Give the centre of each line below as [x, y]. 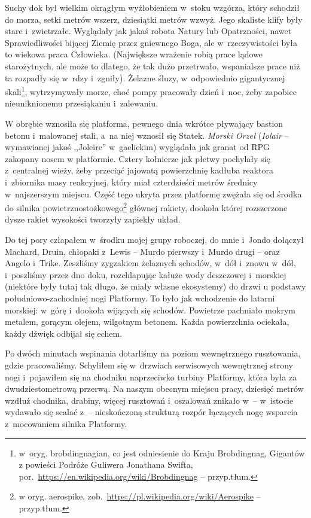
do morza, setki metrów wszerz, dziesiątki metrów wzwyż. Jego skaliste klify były [154, 19]
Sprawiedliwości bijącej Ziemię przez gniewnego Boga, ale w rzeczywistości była [151, 42]
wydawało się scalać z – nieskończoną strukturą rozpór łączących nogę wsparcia [151, 412]
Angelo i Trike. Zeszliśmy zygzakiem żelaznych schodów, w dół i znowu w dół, [150, 263]
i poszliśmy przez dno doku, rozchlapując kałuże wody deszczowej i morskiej [146, 274]
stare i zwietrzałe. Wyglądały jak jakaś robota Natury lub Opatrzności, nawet [148, 31]
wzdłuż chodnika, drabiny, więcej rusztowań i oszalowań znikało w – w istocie [149, 400]
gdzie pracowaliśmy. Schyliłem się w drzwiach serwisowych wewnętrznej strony [149, 365]
